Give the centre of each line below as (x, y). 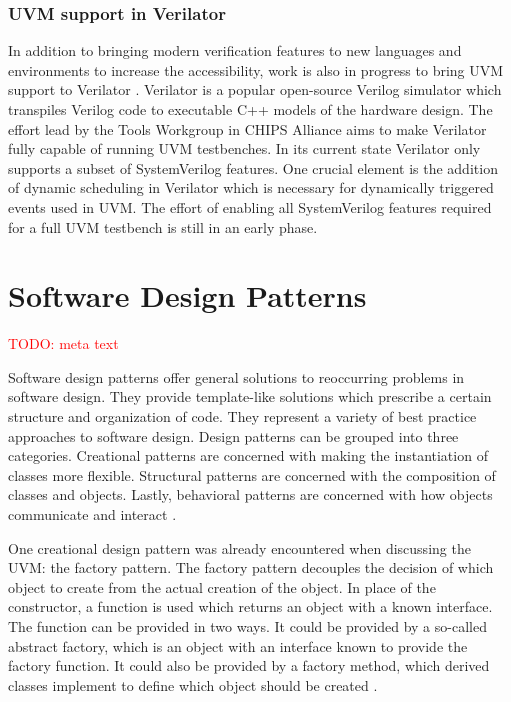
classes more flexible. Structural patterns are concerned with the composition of (252, 474)
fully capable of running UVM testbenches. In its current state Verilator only (244, 148)
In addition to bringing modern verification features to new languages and (235, 50)
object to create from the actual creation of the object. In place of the (222, 586)
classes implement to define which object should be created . (193, 684)
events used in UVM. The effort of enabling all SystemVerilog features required (250, 206)
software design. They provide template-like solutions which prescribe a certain (250, 396)
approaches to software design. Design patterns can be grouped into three (233, 435)
